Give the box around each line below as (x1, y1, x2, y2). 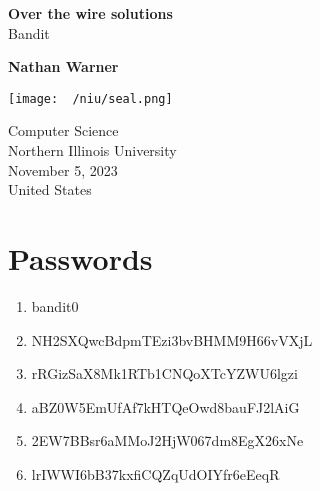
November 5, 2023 (8, 159, 118, 180)
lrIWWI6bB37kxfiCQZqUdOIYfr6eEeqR (31, 463, 280, 484)
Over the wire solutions (8, 3, 173, 23)
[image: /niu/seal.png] (8, 91, 173, 106)
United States (8, 179, 92, 200)
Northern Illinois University (8, 140, 177, 161)
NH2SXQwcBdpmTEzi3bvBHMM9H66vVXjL (31, 329, 313, 350)
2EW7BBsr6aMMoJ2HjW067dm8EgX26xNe (31, 430, 304, 451)
